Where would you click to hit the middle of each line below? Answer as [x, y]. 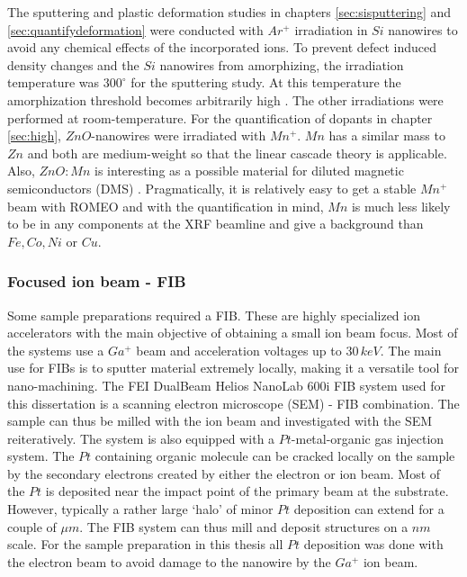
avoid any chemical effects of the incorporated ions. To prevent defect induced [222, 47]
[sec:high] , [34, 135]
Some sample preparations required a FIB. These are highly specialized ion [214, 315]
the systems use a [56, 350]
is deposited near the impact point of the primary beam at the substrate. [247, 491]
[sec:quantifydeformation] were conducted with [135, 29]
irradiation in [331, 29]
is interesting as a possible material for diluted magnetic [249, 171]
